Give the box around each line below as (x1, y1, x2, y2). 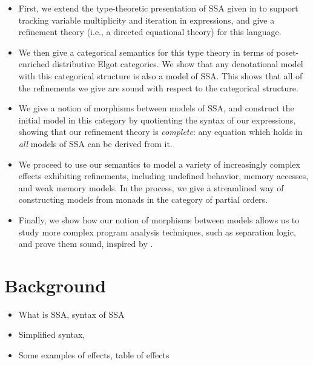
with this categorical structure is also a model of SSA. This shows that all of (18, 69, 303, 82)
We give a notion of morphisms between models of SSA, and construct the (18, 102, 294, 114)
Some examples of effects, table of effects (18, 349, 170, 361)
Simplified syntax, (18, 328, 85, 341)
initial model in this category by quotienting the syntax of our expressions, (18, 113, 296, 126)
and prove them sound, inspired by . (18, 237, 153, 250)
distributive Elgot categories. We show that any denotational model (52, 58, 303, 70)
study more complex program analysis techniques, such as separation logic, (18, 225, 296, 238)
